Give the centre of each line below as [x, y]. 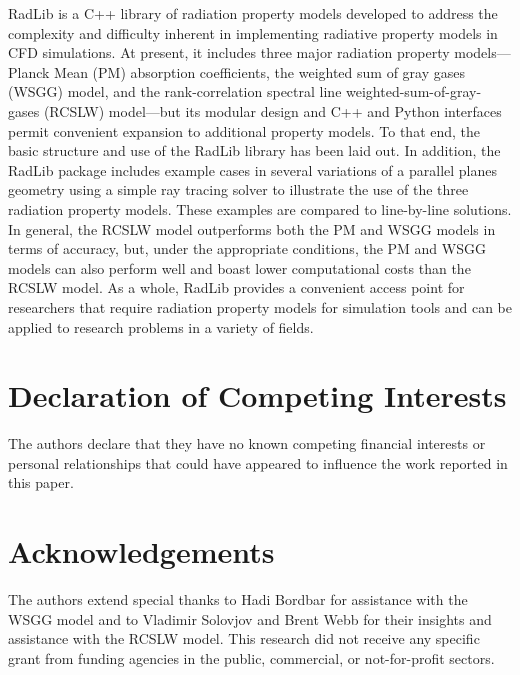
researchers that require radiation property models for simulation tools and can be [260, 306]
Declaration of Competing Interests [257, 395]
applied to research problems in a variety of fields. [161, 326]
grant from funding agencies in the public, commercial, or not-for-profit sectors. [251, 657]
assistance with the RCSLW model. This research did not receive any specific [244, 638]
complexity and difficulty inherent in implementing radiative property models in [253, 32]
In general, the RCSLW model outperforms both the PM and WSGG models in [252, 228]
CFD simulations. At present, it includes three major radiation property [229, 52]
